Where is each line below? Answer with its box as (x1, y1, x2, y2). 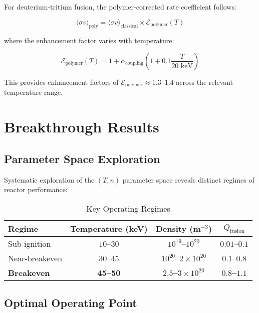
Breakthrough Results (4, 116, 159, 137)
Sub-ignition (8, 237, 51, 249)
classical (120, 24, 138, 29)
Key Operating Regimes (86, 202, 170, 214)
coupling (125, 61, 144, 66)
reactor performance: (4, 184, 68, 195)
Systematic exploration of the (4, 174, 95, 185)
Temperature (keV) (70, 222, 148, 234)
